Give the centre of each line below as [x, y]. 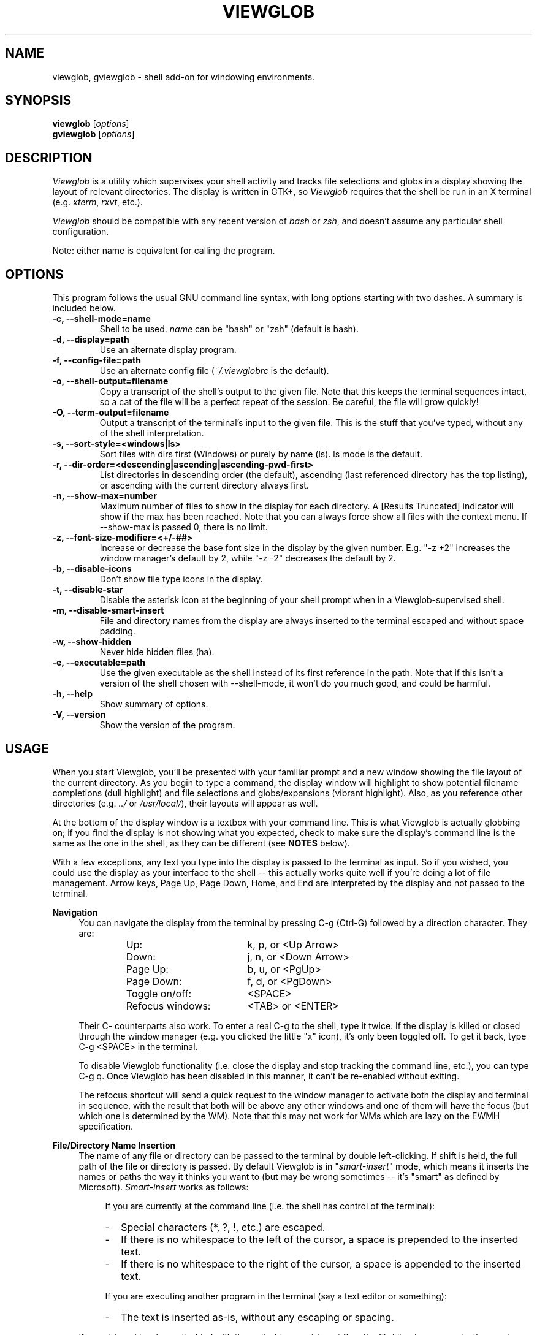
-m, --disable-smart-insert [108, 610]
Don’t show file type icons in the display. [181, 579]
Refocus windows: [168, 1006]
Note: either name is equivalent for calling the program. [164, 251]
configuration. [81, 232]
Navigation [75, 912]
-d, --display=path [91, 340]
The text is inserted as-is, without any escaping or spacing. [257, 1317]
